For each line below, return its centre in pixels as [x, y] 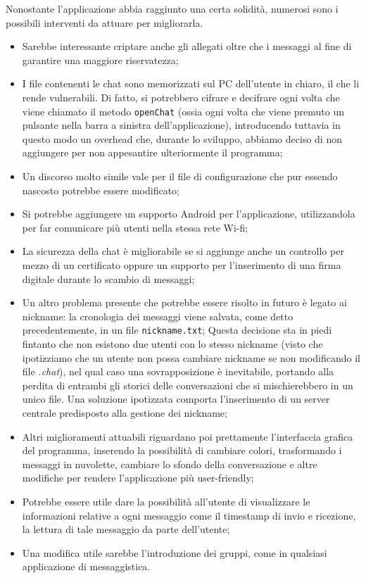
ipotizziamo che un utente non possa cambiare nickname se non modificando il [191, 357]
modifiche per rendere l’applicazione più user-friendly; [138, 478]
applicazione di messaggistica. [86, 566]
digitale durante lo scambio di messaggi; [108, 278]
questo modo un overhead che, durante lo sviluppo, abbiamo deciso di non [182, 138]
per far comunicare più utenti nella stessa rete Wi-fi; [135, 227]
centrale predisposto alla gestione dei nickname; [125, 412]
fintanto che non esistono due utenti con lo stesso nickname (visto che [172, 344]
